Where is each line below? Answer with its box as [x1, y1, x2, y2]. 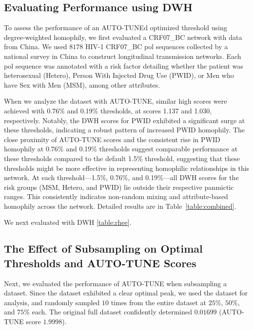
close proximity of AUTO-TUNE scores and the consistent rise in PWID [4, 134, 220, 144]
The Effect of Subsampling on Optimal [4, 241, 203, 256]
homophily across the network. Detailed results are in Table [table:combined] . [4, 201, 236, 211]
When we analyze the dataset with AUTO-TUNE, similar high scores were [4, 96, 227, 106]
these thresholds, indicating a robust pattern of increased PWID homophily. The [4, 125, 245, 135]
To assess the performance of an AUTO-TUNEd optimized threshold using [4, 22, 227, 33]
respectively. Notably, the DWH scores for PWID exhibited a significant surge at [4, 115, 245, 125]
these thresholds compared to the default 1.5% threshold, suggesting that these [4, 153, 240, 163]
